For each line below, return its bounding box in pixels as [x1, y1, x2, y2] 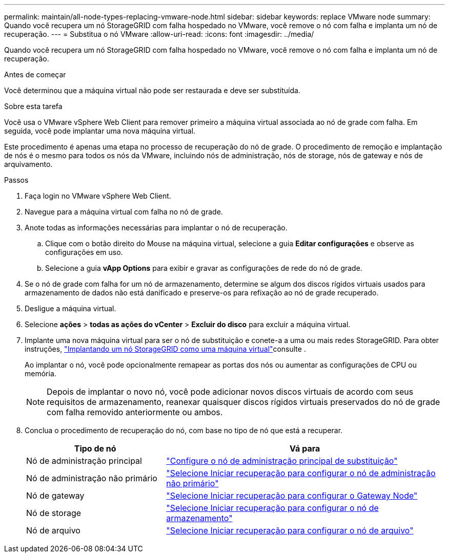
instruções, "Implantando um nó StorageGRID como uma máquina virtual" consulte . [25, 345, 306, 353]
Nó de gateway [26, 490, 85, 501]
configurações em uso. [45, 248, 123, 256]
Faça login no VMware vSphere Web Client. [25, 191, 171, 200]
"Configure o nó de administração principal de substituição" [166, 456, 398, 466]
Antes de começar [4, 70, 66, 79]
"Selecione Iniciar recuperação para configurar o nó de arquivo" [166, 525, 414, 535]
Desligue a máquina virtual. [25, 304, 116, 313]
